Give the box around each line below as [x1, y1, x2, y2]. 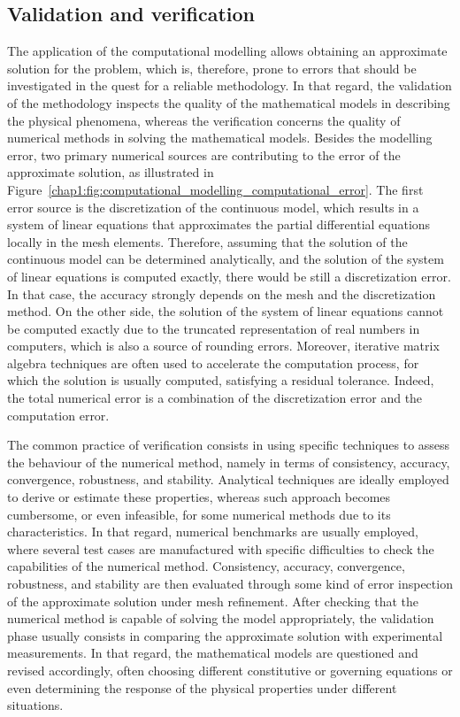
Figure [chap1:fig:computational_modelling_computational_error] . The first [7, 180, 424, 198]
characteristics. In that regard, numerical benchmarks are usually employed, [7, 522, 418, 541]
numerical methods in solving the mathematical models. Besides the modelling [7, 128, 433, 147]
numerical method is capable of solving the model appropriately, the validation [7, 609, 434, 628]
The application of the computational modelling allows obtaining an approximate [7, 42, 448, 60]
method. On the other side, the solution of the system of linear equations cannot [7, 302, 444, 320]
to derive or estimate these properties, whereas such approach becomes [7, 488, 391, 506]
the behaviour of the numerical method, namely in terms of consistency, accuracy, [7, 452, 450, 471]
